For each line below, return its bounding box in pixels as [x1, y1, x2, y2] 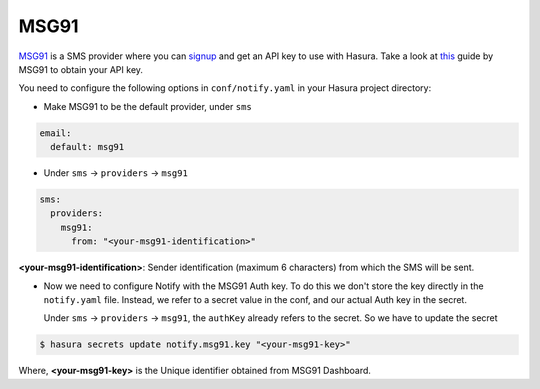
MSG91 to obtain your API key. [18, 63, 144, 75]
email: [39, 127, 72, 139]
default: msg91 [50, 141, 125, 153]
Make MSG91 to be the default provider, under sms [43, 100, 252, 112]
